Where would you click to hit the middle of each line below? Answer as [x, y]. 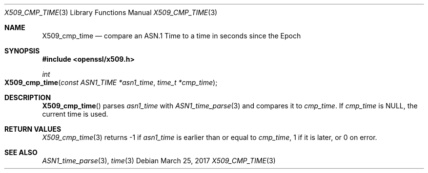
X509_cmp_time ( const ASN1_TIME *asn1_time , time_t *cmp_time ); [111, 82]
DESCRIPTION [28, 97]
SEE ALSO [21, 152]
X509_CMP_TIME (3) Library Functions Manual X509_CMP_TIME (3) [111, 12]
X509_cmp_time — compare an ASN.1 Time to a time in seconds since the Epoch [172, 36]
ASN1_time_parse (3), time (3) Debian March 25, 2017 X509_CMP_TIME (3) [159, 161]
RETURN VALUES [33, 129]
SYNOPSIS [22, 51]
